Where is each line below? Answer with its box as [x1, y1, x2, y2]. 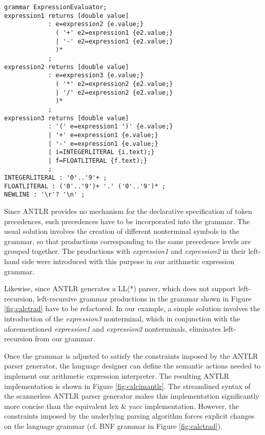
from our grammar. [35, 333, 95, 344]
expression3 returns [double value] [4, 114, 129, 122]
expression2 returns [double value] [4, 63, 129, 71]
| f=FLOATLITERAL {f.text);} [48, 157, 148, 164]
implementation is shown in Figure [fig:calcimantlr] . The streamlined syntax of [4, 380, 251, 391]
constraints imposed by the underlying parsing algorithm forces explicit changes [4, 410, 255, 421]
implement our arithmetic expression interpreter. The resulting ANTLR [4, 371, 230, 381]
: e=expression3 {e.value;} [48, 72, 144, 79]
